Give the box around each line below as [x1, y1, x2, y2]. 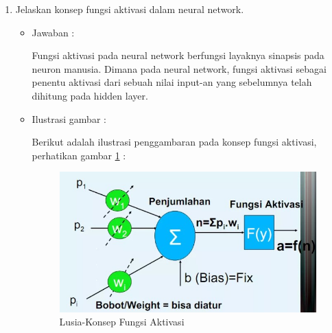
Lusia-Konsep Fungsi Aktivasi [59, 314, 185, 329]
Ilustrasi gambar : [32, 111, 106, 126]
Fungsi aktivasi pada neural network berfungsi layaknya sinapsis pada [32, 48, 324, 62]
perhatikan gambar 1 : [32, 148, 126, 162]
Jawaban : [32, 25, 75, 39]
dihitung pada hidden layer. [32, 88, 148, 102]
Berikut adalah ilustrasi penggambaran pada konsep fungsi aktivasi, [32, 135, 317, 149]
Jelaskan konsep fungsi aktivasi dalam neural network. [15, 2, 244, 16]
